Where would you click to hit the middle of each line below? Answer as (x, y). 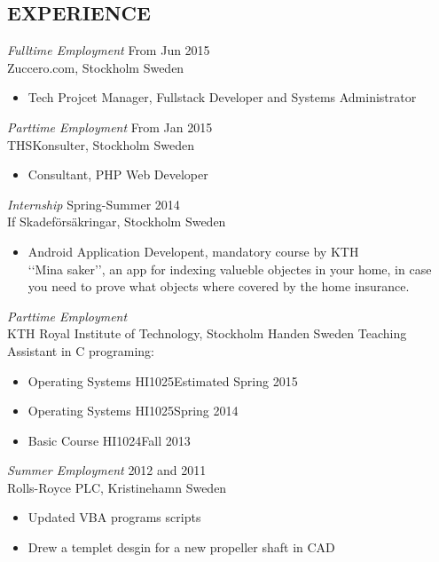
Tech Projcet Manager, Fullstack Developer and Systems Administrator (222, 97)
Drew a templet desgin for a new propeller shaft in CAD (181, 547)
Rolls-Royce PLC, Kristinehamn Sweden (117, 487)
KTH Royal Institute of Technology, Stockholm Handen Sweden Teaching (207, 333)
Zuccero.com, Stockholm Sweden (96, 67)
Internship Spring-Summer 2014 (94, 204)
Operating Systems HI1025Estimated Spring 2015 (163, 380)
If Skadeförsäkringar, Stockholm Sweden (117, 222)
